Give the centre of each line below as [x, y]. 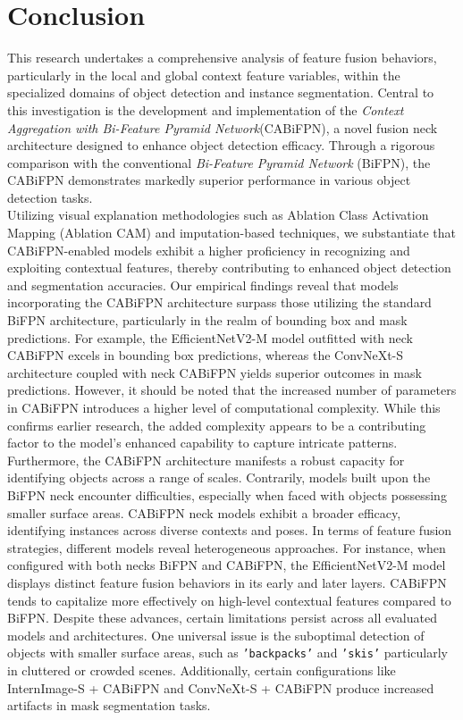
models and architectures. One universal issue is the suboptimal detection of [216, 635]
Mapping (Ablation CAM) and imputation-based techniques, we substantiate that [232, 233]
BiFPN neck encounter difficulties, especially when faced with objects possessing [227, 494]
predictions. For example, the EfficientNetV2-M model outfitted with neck [210, 337]
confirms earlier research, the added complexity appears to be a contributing [217, 425]
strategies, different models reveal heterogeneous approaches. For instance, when [227, 547]
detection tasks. [50, 197]
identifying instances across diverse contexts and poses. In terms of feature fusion [230, 530]
